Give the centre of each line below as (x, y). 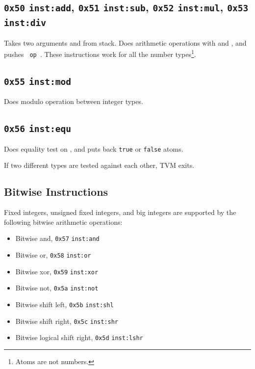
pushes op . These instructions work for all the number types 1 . (100, 53)
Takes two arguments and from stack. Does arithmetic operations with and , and (125, 42)
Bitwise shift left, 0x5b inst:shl (64, 304)
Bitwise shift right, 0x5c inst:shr (67, 321)
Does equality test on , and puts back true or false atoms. (94, 148)
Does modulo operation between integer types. (74, 101)
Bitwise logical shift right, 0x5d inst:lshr (79, 337)
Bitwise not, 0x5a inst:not (57, 288)
